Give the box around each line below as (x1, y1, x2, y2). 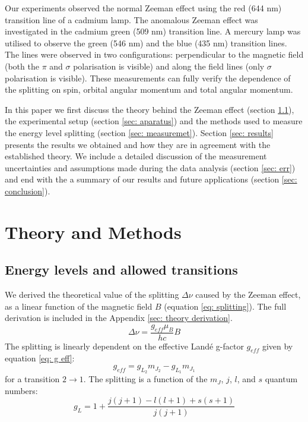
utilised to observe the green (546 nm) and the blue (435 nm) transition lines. (5, 36, 287, 49)
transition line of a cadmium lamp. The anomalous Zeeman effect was (5, 13, 258, 26)
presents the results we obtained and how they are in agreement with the (5, 138, 271, 150)
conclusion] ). (5, 184, 50, 197)
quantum (265, 373, 298, 385)
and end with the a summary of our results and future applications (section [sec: (5, 173, 297, 185)
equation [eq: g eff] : (5, 352, 75, 364)
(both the (5, 59, 39, 72)
